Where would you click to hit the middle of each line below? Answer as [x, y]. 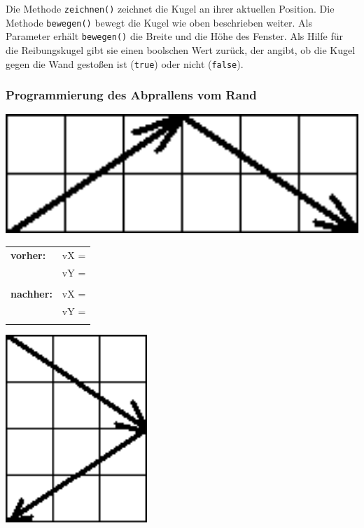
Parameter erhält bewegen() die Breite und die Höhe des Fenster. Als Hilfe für [174, 36]
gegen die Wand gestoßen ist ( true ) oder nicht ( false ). [125, 63]
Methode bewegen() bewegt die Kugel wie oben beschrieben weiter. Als [159, 22]
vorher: [28, 255]
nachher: [31, 293]
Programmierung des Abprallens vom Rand [131, 95]
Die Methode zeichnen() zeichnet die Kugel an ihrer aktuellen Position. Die [170, 8]
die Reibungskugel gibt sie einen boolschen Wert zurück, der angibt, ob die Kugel [181, 49]
